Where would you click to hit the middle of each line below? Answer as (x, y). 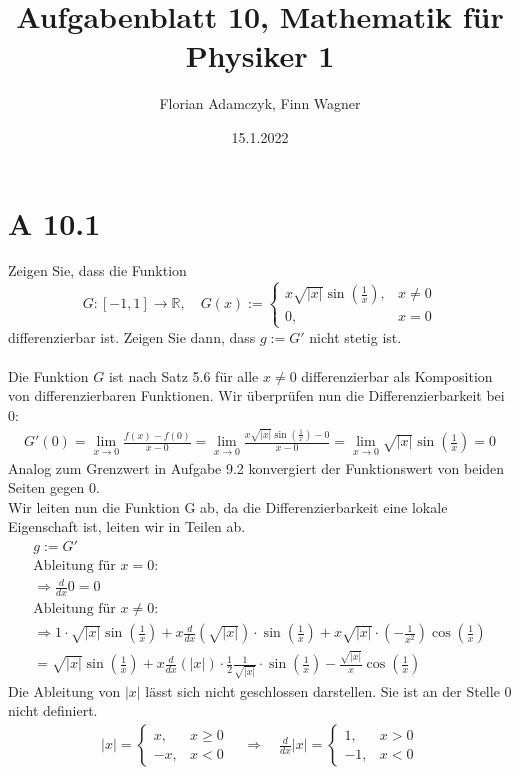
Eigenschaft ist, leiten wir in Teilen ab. (127, 526)
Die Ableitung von (64, 690)
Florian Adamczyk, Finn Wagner (260, 103)
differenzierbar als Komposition (397, 375)
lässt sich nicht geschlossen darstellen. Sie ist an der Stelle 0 (328, 690)
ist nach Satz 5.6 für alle (183, 375)
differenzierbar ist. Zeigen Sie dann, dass (132, 336)
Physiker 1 (260, 55)
